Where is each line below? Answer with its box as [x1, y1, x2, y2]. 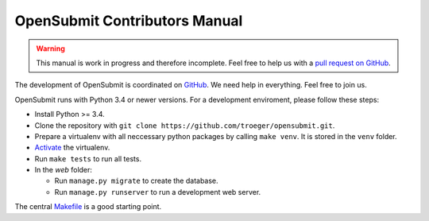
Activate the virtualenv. [34, 143, 110, 153]
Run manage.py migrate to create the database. [54, 176, 218, 186]
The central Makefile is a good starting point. [14, 202, 162, 211]
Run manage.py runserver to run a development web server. [54, 187, 261, 196]
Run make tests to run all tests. [34, 153, 142, 163]
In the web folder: [34, 165, 93, 175]
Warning [36, 44, 65, 53]
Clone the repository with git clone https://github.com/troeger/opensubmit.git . [34, 120, 335, 130]
